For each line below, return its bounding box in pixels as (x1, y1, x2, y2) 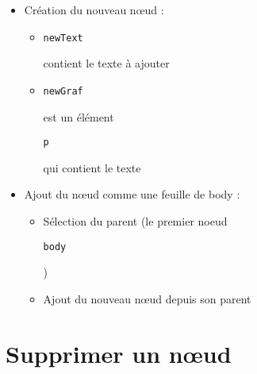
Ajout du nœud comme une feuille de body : (24, 186, 240, 202)
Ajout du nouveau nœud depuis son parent (43, 290, 251, 307)
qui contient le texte (43, 159, 141, 175)
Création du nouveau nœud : (24, 2, 164, 17)
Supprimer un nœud (6, 337, 232, 369)
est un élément (43, 108, 114, 125)
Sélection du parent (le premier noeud (43, 212, 228, 229)
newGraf (43, 85, 83, 97)
